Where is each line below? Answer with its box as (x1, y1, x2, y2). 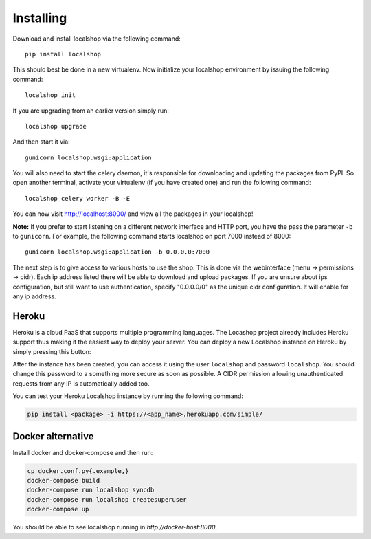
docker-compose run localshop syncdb (27, 486, 155, 494)
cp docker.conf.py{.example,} (27, 467, 129, 474)
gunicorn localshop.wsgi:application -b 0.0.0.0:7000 (25, 248, 210, 256)
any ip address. (12, 292, 56, 300)
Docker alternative (12, 430, 94, 442)
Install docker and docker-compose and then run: (12, 448, 153, 456)
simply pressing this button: (12, 347, 91, 355)
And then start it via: (12, 137, 70, 146)
